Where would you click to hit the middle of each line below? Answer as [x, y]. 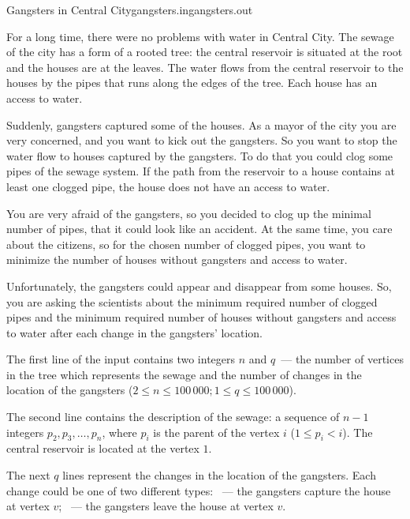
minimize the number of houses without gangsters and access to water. [177, 259]
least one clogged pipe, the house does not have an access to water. [168, 186]
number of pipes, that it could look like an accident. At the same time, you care [199, 229]
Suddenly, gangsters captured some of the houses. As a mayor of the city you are [201, 124]
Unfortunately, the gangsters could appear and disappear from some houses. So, [199, 286]
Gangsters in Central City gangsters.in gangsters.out [130, 9]
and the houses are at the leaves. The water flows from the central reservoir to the [205, 67]
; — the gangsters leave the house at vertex [166, 506]
